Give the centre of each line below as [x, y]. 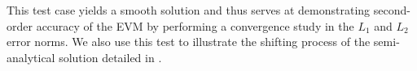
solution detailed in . [110, 57]
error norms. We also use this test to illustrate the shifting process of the [189, 42]
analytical [31, 57]
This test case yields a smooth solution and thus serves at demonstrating [189, 10]
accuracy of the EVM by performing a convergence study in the [195, 25]
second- [392, 10]
